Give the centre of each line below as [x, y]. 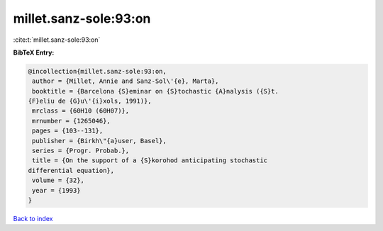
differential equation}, [71, 170]
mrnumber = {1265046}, [72, 121]
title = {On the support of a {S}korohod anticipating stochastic [150, 160]
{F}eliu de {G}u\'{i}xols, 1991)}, [90, 101]
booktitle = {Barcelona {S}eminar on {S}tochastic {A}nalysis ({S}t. [156, 91]
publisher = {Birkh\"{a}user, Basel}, [99, 141]
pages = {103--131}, [68, 131]
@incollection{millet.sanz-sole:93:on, [97, 71]
